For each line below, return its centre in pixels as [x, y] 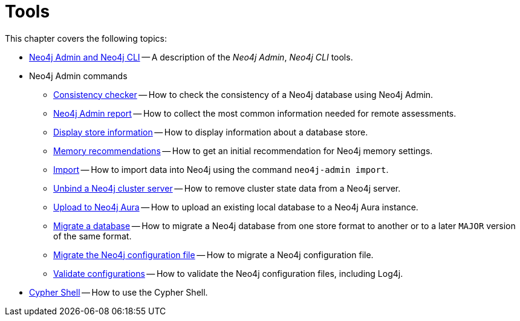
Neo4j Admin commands [78, 76]
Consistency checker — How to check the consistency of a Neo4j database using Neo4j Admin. [243, 94]
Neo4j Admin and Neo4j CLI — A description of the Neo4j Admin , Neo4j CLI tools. [191, 57]
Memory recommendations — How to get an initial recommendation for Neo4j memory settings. [243, 151]
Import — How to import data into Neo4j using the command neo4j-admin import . [221, 169]
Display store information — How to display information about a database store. [211, 132]
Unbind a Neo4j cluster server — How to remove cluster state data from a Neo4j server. [227, 188]
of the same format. [93, 236]
